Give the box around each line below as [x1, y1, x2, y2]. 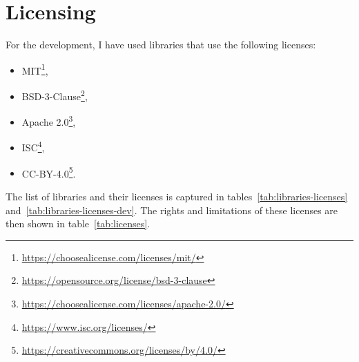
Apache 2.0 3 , [21, 113, 76, 128]
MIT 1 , [21, 61, 48, 77]
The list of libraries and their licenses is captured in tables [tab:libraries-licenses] [6, 189, 348, 203]
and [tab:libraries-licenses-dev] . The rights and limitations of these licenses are [6, 202, 338, 217]
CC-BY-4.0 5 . [21, 164, 76, 180]
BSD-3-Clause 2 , [21, 86, 88, 103]
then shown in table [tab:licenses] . [6, 216, 151, 231]
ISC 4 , [21, 138, 45, 155]
